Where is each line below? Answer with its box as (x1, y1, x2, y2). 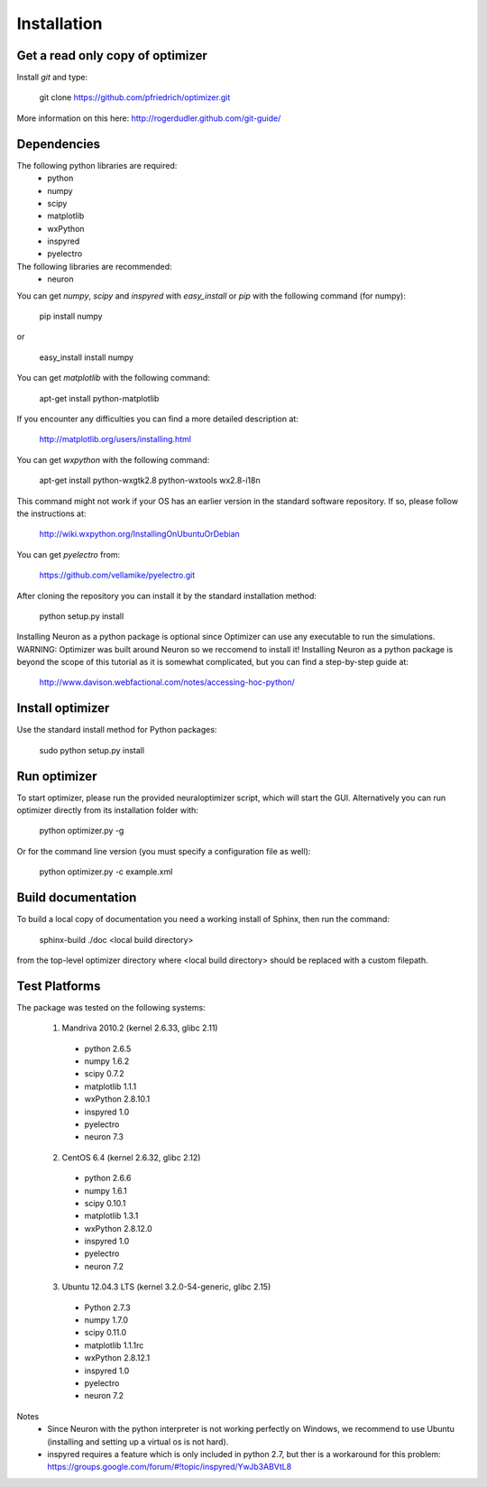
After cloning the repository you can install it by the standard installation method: (16, 590, 317, 601)
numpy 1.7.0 (84, 1315, 129, 1325)
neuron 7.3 (84, 1131, 124, 1142)
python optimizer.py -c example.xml (39, 866, 173, 877)
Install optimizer (16, 700, 110, 716)
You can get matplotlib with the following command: (16, 373, 211, 383)
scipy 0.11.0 (84, 1327, 127, 1338)
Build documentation (16, 890, 137, 906)
